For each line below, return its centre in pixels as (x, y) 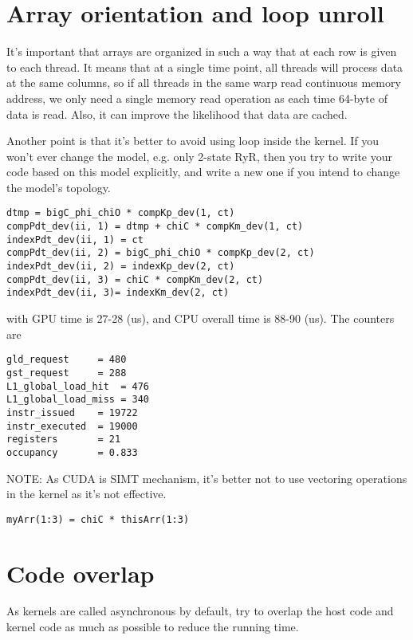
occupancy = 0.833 (72, 452)
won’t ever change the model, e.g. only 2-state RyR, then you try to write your (199, 156)
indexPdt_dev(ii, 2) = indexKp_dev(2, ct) (121, 267)
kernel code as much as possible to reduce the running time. (153, 627)
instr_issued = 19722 (72, 412)
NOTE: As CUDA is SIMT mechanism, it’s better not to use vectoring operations (207, 478)
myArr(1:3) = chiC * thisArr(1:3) (98, 519)
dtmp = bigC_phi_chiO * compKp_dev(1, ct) (121, 213)
